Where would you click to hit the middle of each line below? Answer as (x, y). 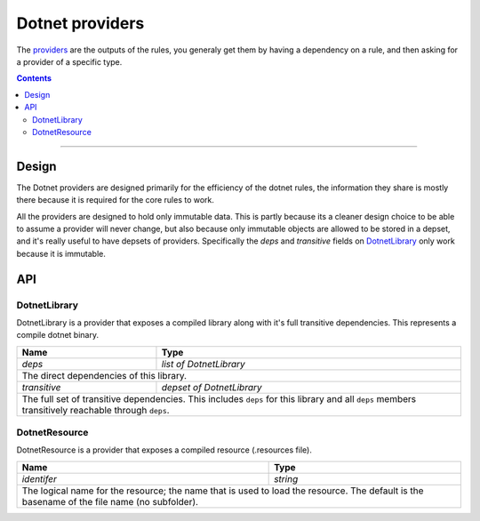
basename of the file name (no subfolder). (110, 501)
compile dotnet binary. (58, 335)
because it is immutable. (61, 253)
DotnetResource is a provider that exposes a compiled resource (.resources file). (164, 450)
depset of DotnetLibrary (212, 387)
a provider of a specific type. (69, 61)
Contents (34, 78)
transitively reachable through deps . (96, 410)
